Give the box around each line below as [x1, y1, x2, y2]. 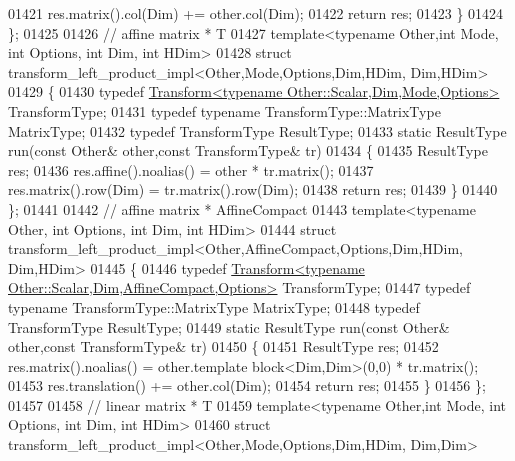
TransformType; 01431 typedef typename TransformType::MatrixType [8, 100, 441, 121]
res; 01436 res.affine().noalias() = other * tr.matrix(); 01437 [8, 159, 374, 180]
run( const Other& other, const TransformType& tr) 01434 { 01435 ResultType [8, 140, 488, 161]
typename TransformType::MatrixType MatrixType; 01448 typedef [8, 296, 420, 317]
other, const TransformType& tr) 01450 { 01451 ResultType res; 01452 [8, 336, 439, 357]
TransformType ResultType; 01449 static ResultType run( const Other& [8, 316, 450, 337]
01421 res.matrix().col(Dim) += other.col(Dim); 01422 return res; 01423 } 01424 [8, 3, 504, 23]
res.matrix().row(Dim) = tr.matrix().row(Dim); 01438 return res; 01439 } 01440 [8, 179, 498, 200]
